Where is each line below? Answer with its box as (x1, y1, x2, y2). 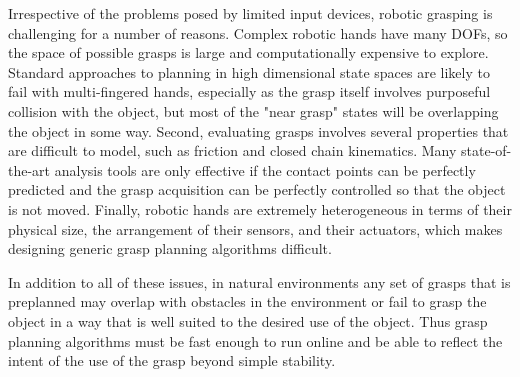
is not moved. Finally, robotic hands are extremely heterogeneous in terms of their (8, 198, 512, 219)
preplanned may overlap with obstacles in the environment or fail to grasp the (8, 291, 487, 312)
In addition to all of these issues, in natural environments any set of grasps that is (8, 271, 511, 292)
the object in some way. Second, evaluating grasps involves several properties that (8, 120, 509, 141)
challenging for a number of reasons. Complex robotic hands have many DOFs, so (8, 22, 508, 43)
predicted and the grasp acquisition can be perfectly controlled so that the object (8, 179, 506, 200)
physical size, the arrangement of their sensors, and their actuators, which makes (8, 218, 503, 239)
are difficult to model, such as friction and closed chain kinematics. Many (8, 140, 457, 161)
